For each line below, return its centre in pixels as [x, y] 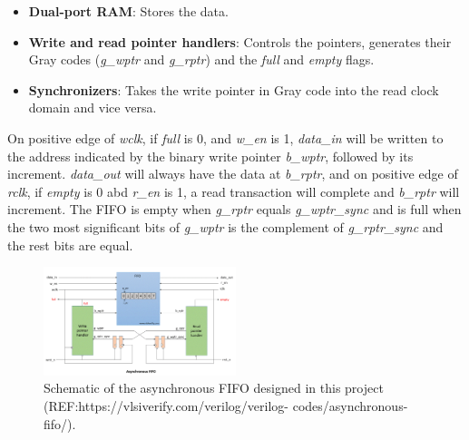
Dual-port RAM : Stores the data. [128, 11]
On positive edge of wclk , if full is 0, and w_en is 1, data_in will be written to [225, 137]
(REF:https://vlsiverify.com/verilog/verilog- [166, 405]
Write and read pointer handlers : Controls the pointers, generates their [240, 41]
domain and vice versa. [93, 108]
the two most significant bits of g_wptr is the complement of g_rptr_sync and [225, 226]
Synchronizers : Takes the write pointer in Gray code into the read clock [234, 89]
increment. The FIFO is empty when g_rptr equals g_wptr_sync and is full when [234, 209]
